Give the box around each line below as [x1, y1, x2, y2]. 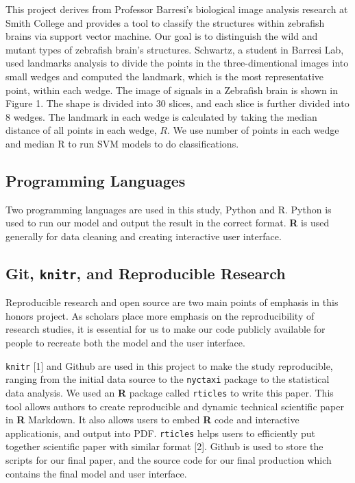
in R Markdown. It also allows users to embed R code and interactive [5, 412, 299, 427]
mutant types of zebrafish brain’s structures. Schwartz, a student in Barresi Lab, [5, 42, 344, 56]
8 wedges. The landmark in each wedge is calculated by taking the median [5, 109, 317, 123]
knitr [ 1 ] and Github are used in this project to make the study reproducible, [5, 358, 333, 373]
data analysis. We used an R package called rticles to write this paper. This [5, 385, 334, 399]
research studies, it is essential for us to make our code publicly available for [5, 322, 326, 336]
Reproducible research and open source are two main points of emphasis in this [5, 295, 339, 309]
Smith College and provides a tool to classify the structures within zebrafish [5, 15, 325, 30]
